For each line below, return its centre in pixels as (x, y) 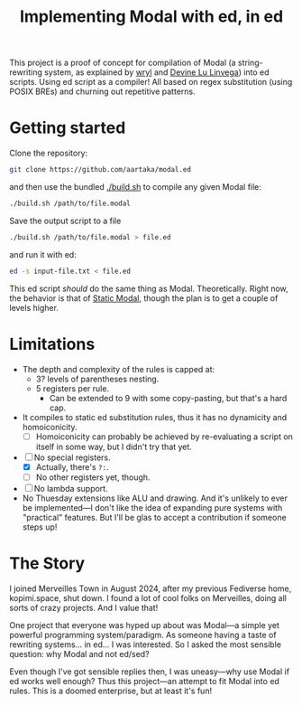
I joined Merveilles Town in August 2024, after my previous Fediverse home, (151, 588)
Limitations (52, 344)
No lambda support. (71, 488)
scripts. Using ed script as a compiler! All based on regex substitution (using (151, 82)
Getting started (68, 128)
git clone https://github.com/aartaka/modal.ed (101, 170)
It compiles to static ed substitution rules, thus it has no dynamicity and (155, 417)
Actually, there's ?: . (72, 466)
